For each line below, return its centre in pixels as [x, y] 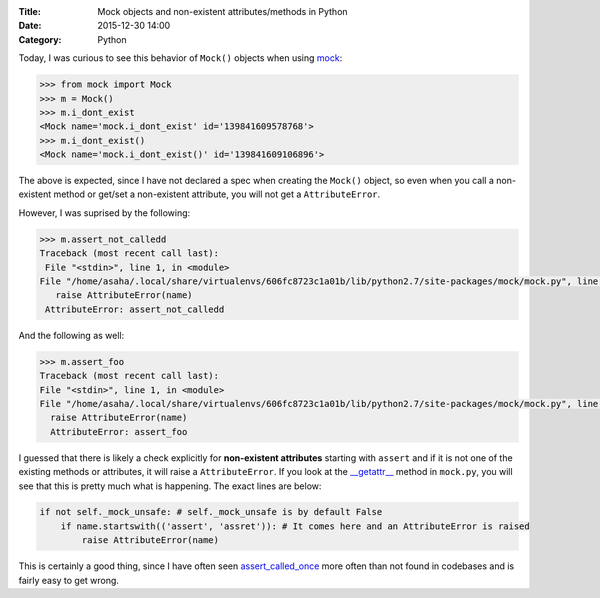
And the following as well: [71, 335]
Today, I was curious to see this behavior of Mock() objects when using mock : [180, 58]
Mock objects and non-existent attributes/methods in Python [223, 11]
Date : [30, 26]
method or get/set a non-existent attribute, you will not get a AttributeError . [217, 194]
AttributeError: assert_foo [119, 431]
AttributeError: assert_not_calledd [135, 309]
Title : [30, 11]
